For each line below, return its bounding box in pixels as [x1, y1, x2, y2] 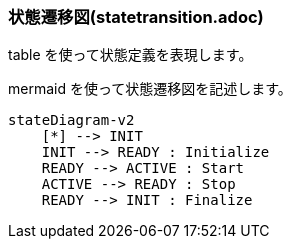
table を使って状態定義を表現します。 [8, 46, 253, 64]
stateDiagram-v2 [8, 112, 135, 129]
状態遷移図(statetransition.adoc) [8, 7, 264, 27]
